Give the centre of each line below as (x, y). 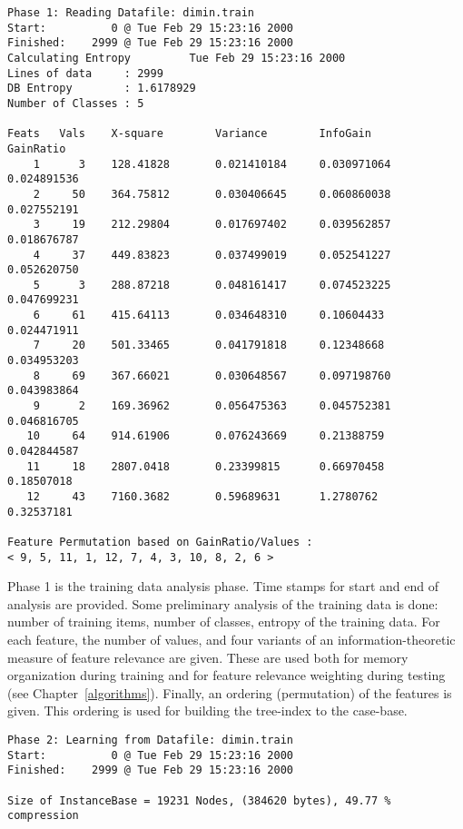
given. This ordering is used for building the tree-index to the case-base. (207, 711)
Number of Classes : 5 (76, 103)
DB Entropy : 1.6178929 (102, 89)
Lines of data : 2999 (85, 73)
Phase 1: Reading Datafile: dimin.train (131, 13)
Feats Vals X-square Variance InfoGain (189, 134)
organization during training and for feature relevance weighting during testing (227, 675)
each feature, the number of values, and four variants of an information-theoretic (231, 640)
